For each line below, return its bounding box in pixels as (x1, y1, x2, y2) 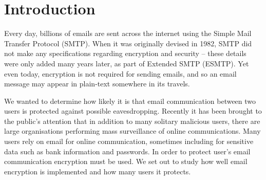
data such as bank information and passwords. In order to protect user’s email (4, 146, 251, 156)
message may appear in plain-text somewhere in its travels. (4, 78, 190, 89)
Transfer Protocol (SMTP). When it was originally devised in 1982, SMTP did (4, 38, 252, 48)
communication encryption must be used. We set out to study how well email (4, 156, 248, 167)
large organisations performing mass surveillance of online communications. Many (4, 125, 261, 136)
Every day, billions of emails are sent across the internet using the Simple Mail (4, 28, 252, 39)
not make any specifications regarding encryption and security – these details (4, 48, 246, 59)
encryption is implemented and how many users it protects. (4, 166, 191, 176)
